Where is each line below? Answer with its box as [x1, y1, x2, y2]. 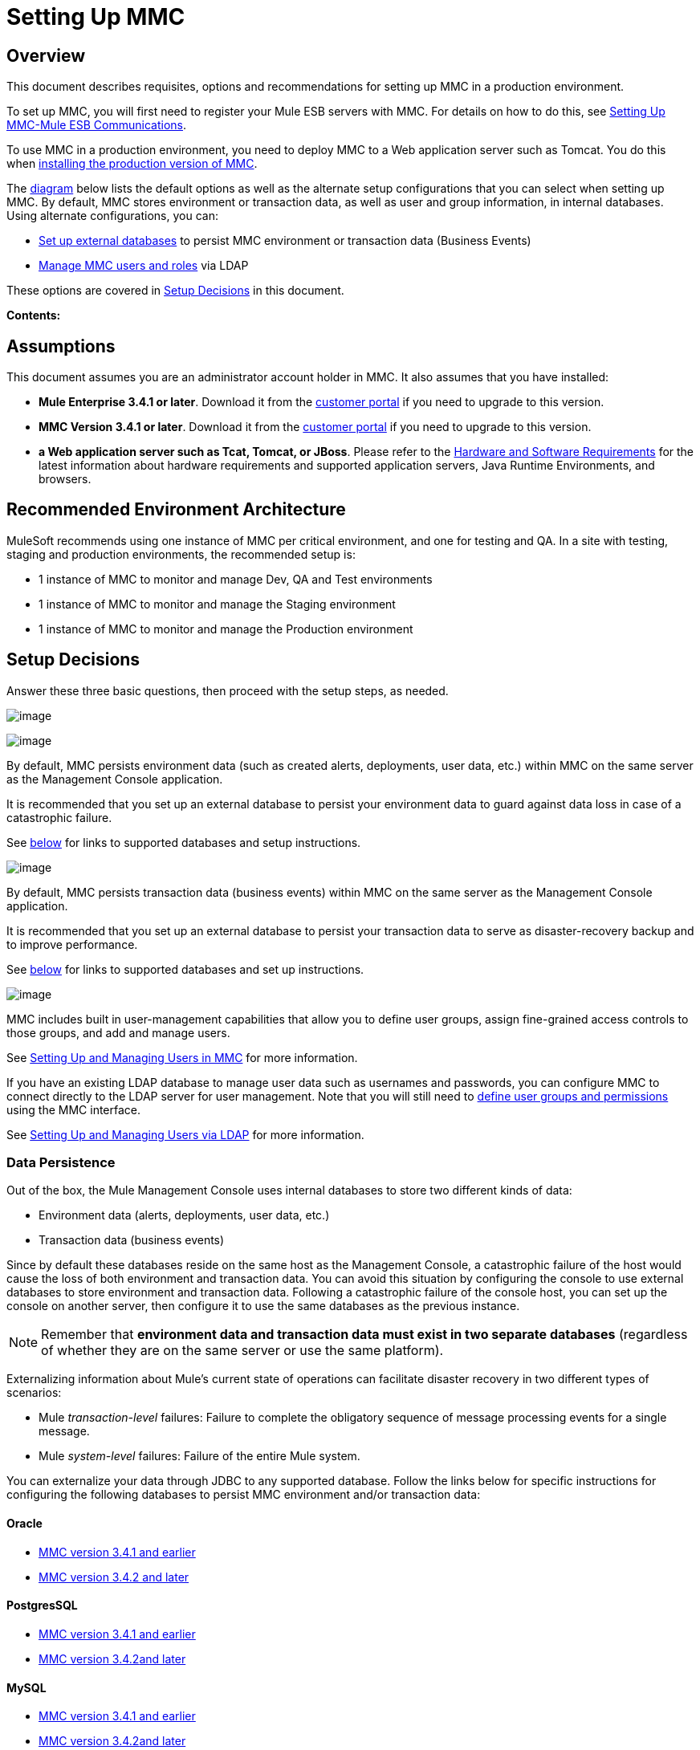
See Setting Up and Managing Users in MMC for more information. [6, 1050, 358, 1064]
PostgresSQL [6, 1598, 78, 1613]
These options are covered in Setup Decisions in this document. [6, 283, 344, 298]
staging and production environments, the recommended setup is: [6, 547, 356, 561]
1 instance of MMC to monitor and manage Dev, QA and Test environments [39, 572, 433, 586]
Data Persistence [6, 1154, 116, 1171]
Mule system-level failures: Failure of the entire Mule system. [39, 1449, 360, 1463]
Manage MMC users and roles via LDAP [39, 258, 249, 273]
